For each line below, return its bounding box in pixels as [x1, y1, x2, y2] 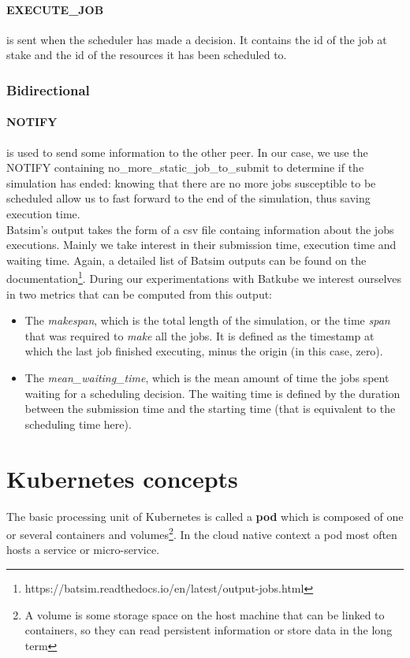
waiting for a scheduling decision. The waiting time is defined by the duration [24, 385, 401, 401]
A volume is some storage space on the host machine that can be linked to [24, 606, 385, 623]
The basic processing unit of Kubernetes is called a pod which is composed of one [6, 507, 404, 524]
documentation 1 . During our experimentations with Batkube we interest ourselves [6, 268, 402, 287]
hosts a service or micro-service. [6, 541, 160, 558]
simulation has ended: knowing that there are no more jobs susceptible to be [6, 174, 376, 191]
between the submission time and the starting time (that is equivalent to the [24, 400, 396, 417]
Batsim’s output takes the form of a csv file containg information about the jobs [6, 221, 394, 237]
